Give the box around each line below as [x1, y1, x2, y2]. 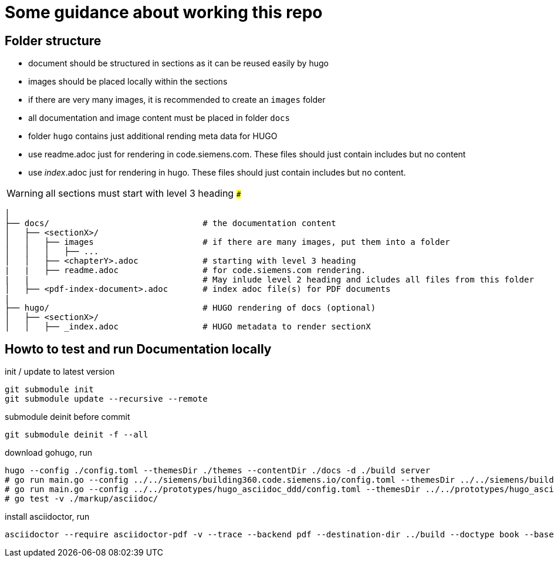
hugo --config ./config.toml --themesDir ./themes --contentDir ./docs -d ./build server [5, 466, 430, 476]
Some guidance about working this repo [5, 2, 323, 22]
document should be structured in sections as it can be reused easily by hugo [28, 58, 329, 69]
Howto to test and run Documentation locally [5, 341, 272, 356]
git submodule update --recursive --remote [5, 394, 208, 404]
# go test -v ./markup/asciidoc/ [5, 494, 158, 504]
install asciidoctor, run [5, 511, 90, 522]
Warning [6, 187, 43, 200]
